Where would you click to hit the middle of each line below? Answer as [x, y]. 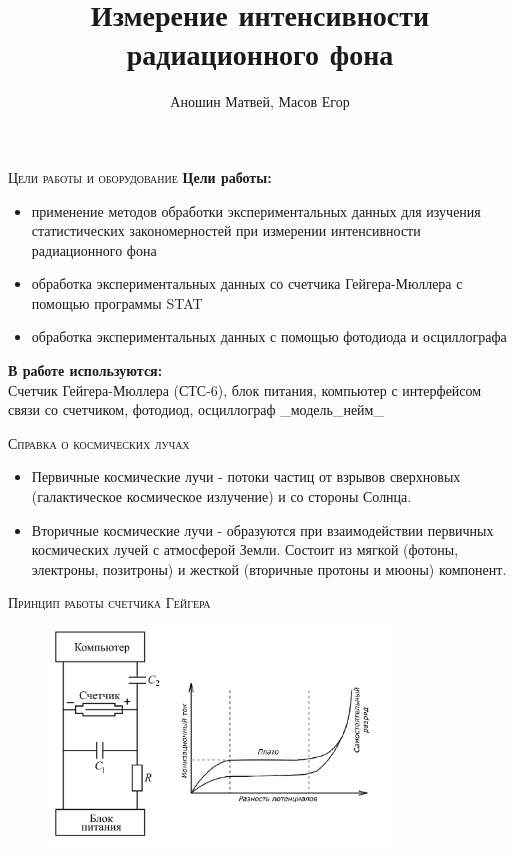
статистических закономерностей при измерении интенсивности [226, 230]
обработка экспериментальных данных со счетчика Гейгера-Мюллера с [247, 283]
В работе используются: [85, 370]
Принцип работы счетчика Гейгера [109, 602]
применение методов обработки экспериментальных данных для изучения [256, 210]
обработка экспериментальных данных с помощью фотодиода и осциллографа [269, 336]
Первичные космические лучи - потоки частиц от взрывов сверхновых [246, 476]
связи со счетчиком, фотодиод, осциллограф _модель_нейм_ [196, 409]
